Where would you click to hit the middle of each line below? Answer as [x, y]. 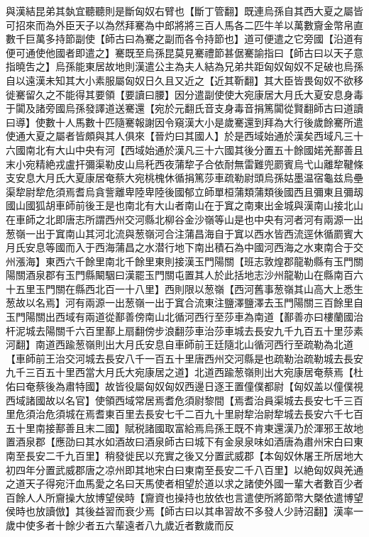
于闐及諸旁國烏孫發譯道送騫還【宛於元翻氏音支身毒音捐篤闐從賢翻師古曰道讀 [184, 108]
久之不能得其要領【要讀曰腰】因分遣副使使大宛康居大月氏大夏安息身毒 [199, 94]
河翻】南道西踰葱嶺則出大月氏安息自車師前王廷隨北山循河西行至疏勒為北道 [180, 344]
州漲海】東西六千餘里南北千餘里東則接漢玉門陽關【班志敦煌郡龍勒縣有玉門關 [184, 261]
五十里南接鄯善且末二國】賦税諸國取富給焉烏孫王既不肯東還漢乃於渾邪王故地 [184, 427]
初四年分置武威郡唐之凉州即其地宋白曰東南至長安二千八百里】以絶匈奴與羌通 [184, 469]
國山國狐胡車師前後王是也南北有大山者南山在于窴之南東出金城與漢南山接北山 [184, 205]
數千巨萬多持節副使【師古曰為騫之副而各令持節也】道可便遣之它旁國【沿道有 [184, 39]
